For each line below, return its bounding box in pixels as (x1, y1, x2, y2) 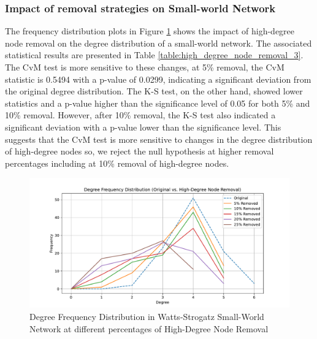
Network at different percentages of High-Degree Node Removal (29, 322, 269, 335)
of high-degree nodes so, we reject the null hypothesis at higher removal (5, 145, 274, 158)
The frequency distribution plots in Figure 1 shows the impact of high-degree (5, 25, 295, 37)
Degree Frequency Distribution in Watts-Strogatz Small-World (29, 310, 264, 322)
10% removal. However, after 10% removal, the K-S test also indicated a (5, 109, 276, 121)
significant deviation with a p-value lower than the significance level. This (5, 120, 281, 133)
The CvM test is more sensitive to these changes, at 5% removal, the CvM (5, 61, 285, 73)
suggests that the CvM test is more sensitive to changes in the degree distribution (5, 132, 313, 145)
